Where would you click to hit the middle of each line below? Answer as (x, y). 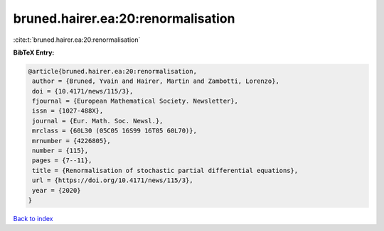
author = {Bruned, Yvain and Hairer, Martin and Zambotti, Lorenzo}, (156, 81)
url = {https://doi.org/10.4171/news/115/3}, (113, 180)
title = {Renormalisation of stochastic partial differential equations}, (165, 170)
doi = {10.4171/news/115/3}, (83, 91)
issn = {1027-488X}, (68, 111)
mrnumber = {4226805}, (72, 141)
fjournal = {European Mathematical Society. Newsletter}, (135, 101)
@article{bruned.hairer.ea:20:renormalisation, (112, 71)
